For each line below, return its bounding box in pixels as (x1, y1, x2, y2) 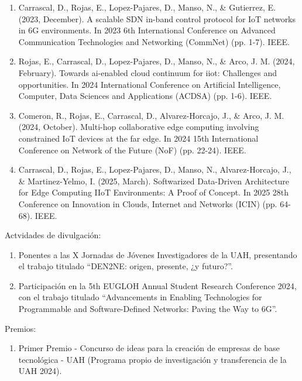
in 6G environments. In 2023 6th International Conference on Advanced (18, 24, 276, 36)
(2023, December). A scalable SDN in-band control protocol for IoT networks (18, 12, 296, 25)
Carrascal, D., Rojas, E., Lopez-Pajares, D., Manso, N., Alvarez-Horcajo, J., (18, 163, 291, 176)
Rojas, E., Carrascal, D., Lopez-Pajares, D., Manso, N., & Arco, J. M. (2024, (18, 55, 295, 67)
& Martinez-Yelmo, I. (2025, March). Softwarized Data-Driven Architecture (18, 174, 290, 187)
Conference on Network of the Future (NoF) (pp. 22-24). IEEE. (18, 143, 246, 156)
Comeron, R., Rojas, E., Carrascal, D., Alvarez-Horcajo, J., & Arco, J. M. (18, 109, 284, 121)
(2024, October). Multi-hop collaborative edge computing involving (18, 121, 259, 133)
